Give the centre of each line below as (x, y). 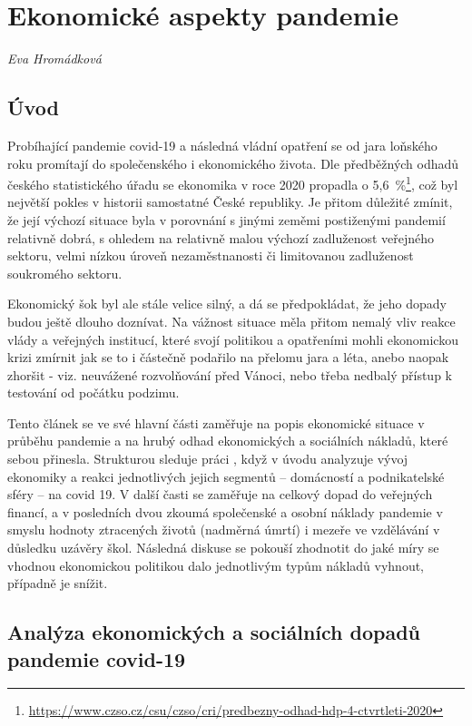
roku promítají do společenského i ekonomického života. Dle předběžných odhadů (233, 163)
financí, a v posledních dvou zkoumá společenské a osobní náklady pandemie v (225, 511)
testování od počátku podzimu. (93, 392)
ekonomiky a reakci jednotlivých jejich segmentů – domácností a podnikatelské (226, 476)
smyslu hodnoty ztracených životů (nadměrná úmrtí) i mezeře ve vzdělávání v (224, 530)
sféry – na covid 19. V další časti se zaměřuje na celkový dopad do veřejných (220, 494)
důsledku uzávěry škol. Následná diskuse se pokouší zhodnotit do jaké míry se (223, 548)
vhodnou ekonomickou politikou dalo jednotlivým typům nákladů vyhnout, (216, 565)
